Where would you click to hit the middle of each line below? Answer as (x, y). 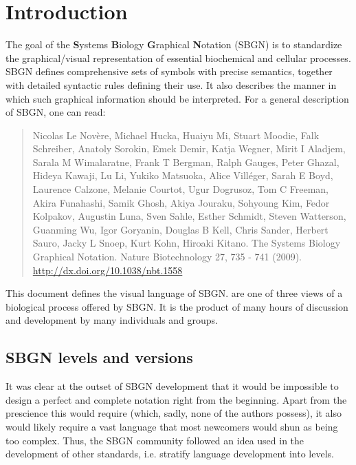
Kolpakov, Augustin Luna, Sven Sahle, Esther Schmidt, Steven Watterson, (189, 216)
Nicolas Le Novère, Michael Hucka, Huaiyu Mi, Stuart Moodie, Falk (176, 135)
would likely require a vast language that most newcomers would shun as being (172, 426)
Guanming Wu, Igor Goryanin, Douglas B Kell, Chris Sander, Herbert (180, 229)
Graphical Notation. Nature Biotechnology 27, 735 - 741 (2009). (167, 257)
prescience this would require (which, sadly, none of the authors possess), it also (174, 413)
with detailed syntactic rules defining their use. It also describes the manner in (171, 84)
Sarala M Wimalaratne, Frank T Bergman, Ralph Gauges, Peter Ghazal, (186, 162)
